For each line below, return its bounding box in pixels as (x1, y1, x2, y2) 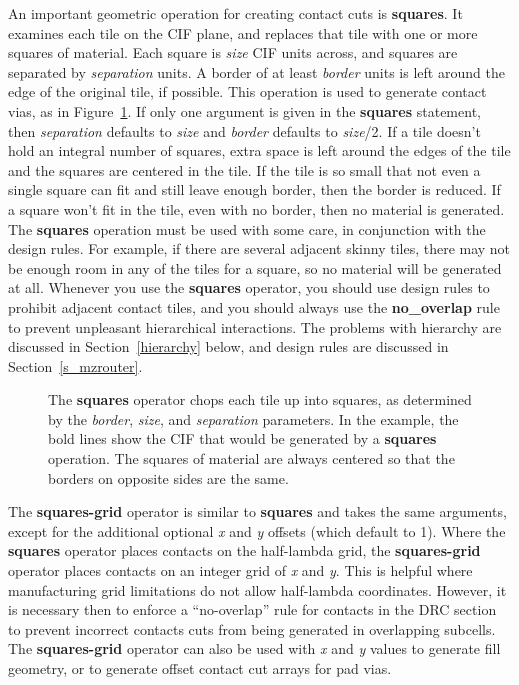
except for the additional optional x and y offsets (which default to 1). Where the (8, 520, 506, 541)
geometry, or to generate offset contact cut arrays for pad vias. (8, 658, 392, 678)
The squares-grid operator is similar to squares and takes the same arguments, (8, 501, 507, 522)
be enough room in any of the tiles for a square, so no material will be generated (8, 257, 502, 278)
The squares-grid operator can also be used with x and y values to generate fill (8, 638, 501, 659)
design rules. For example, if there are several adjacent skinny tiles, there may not (8, 238, 511, 259)
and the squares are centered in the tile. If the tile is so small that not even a (8, 159, 481, 180)
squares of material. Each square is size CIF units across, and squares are (8, 42, 458, 63)
